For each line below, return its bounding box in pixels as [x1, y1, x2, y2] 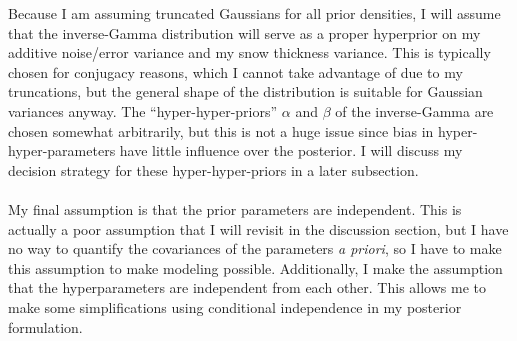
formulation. [8, 316, 83, 337]
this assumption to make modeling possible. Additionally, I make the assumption [8, 257, 503, 278]
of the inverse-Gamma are [335, 100, 494, 121]
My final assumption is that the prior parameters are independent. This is [8, 198, 462, 219]
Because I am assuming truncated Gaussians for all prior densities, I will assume [8, 3, 501, 23]
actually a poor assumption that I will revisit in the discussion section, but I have [8, 218, 509, 239]
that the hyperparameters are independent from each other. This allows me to [8, 277, 487, 298]
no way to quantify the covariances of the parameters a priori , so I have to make [8, 238, 502, 259]
